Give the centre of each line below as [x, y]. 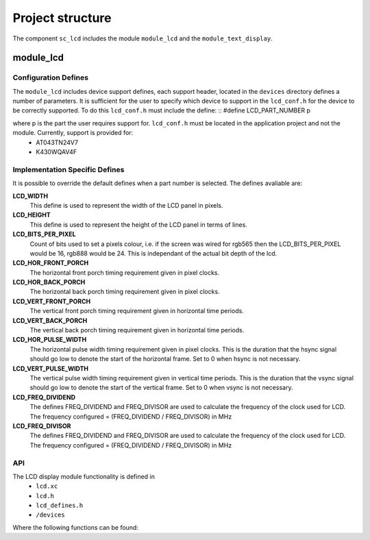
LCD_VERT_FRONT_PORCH [52, 301]
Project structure [62, 18]
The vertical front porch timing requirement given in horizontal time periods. [137, 311]
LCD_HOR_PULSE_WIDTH [50, 340]
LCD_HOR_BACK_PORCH [49, 282]
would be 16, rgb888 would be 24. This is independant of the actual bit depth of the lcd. [153, 253]
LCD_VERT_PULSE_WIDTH [51, 368]
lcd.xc [47, 486]
